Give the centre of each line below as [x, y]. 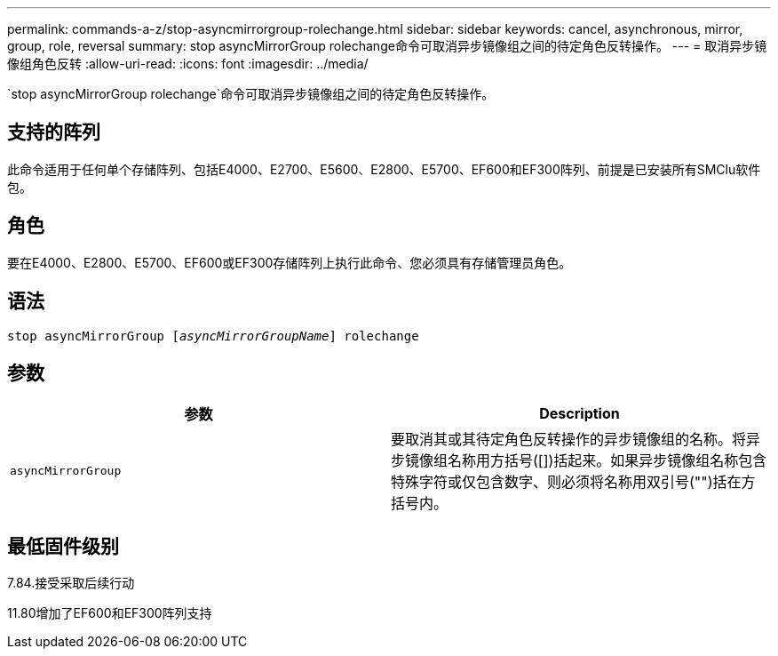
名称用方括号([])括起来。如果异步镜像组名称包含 [607, 461]
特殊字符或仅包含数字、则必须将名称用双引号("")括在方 [573, 482]
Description [580, 414]
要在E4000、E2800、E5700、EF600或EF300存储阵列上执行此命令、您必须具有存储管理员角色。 [290, 262]
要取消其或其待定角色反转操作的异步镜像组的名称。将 [569, 440]
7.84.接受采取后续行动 [71, 583]
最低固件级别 [63, 546]
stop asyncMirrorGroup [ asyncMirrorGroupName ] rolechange [213, 336]
